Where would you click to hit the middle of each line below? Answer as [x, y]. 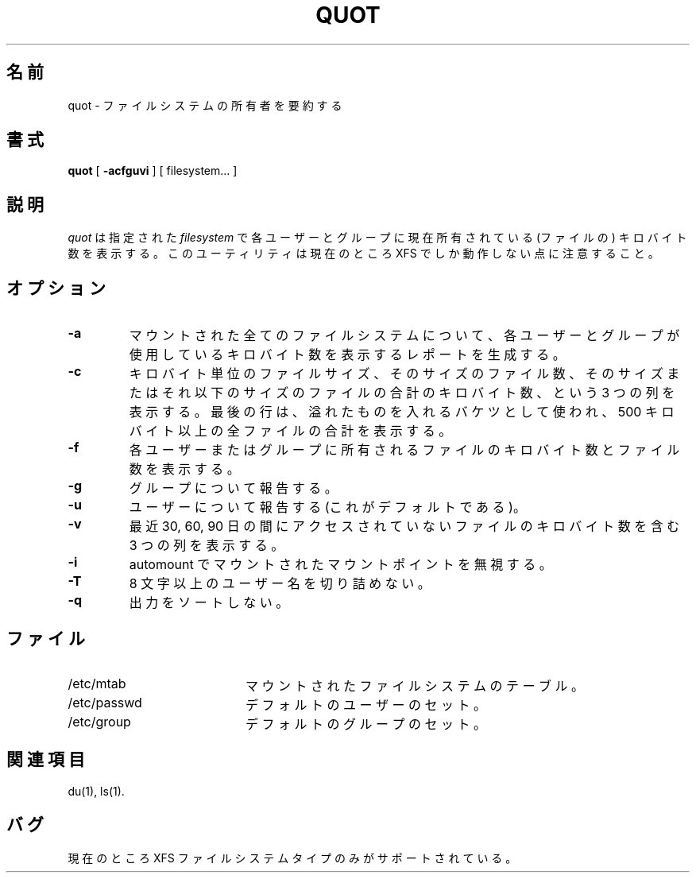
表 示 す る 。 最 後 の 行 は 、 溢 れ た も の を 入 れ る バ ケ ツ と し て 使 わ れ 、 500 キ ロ [402, 412]
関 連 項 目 [46, 760]
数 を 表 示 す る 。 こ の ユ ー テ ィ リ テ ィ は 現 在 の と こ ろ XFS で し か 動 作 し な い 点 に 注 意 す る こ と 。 [363, 254]
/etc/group [99, 721]
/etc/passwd [105, 702]
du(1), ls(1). [96, 791]
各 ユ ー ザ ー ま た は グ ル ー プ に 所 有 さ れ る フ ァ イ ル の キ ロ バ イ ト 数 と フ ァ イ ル [404, 450]
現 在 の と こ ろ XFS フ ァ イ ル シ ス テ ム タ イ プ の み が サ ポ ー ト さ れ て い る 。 [292, 858]
